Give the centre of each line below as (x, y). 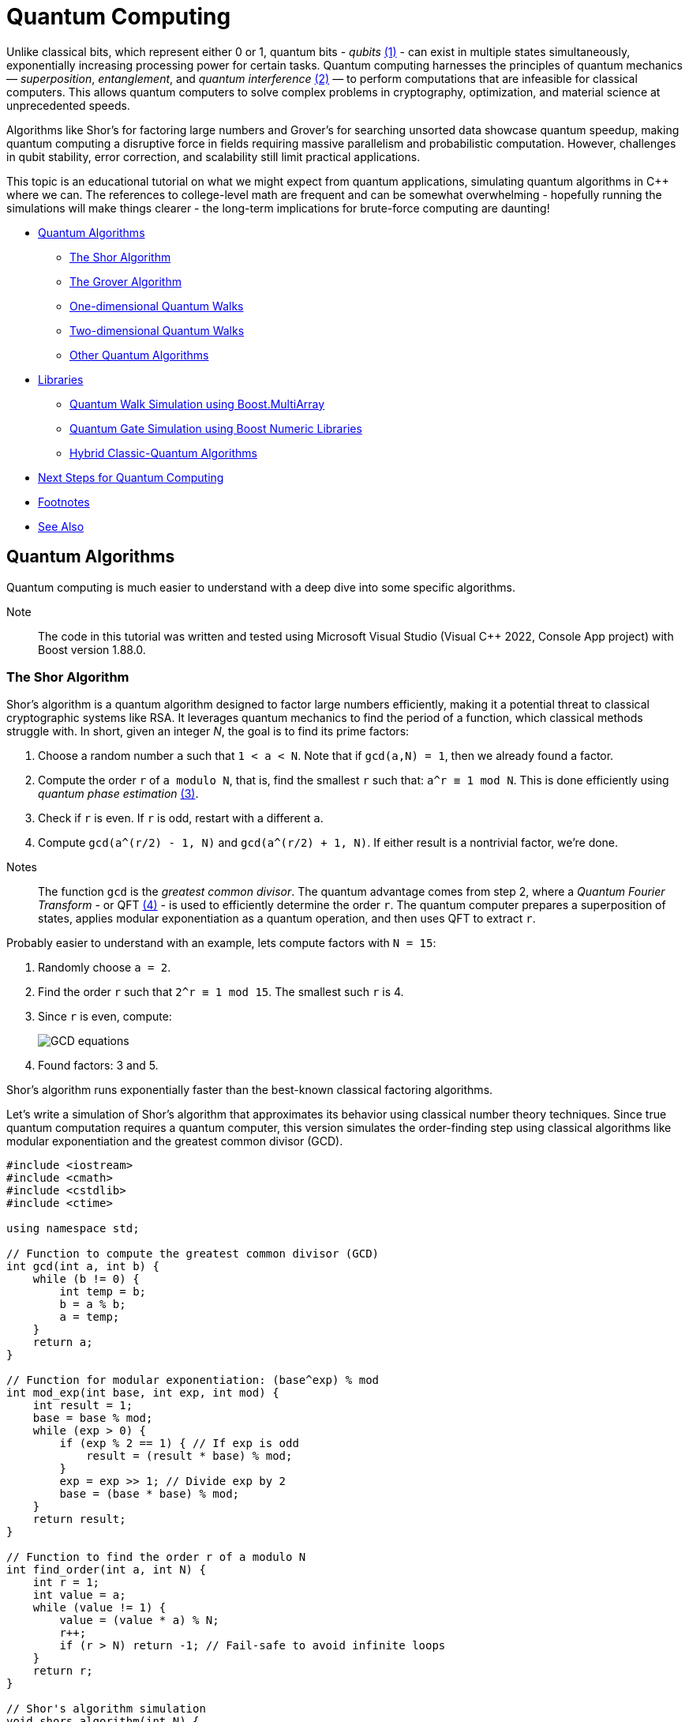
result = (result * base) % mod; (189, 1456)
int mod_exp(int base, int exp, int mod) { (143, 1393)
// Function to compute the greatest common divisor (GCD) (193, 1254)
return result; (79, 1519)
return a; (63, 1342)
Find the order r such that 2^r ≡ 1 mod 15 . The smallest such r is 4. (221, 992)
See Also (61, 526)
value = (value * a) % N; (139, 1620)
